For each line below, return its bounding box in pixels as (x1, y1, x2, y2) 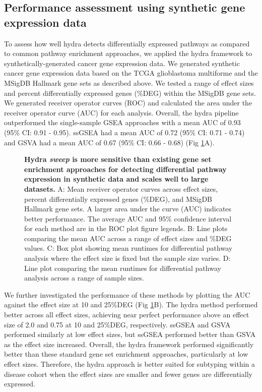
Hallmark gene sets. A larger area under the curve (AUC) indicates (24, 203, 232, 214)
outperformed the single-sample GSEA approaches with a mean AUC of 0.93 (4, 117, 241, 128)
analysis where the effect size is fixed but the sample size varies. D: (24, 253, 231, 263)
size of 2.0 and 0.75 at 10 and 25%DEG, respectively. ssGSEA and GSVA (4, 319, 231, 329)
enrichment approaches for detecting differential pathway (24, 163, 227, 174)
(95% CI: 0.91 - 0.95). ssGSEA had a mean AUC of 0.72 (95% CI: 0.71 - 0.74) (4, 127, 245, 137)
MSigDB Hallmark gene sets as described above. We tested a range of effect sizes (4, 77, 254, 88)
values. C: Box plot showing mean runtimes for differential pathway (24, 243, 233, 253)
